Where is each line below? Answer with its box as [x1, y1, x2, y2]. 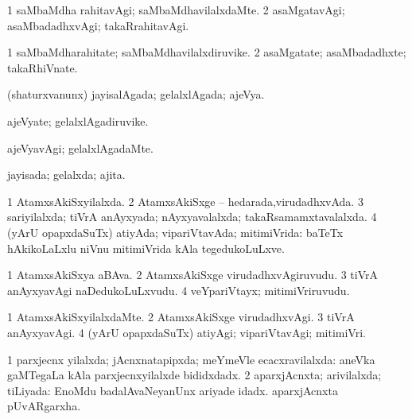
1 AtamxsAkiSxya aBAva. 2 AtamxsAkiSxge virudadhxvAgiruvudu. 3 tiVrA [7, 266, 379, 283]
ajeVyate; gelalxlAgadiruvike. [7, 112, 149, 129]
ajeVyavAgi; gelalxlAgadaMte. [7, 139, 154, 156]
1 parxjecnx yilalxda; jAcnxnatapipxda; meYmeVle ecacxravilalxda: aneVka [7, 351, 375, 367]
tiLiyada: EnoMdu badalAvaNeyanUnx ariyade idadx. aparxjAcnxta [7, 382, 338, 398]
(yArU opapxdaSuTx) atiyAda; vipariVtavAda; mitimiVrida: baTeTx [7, 223, 344, 240]
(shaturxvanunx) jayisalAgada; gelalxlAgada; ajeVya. [7, 86, 265, 103]
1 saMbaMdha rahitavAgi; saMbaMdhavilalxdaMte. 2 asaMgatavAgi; [7, 2, 345, 17]
